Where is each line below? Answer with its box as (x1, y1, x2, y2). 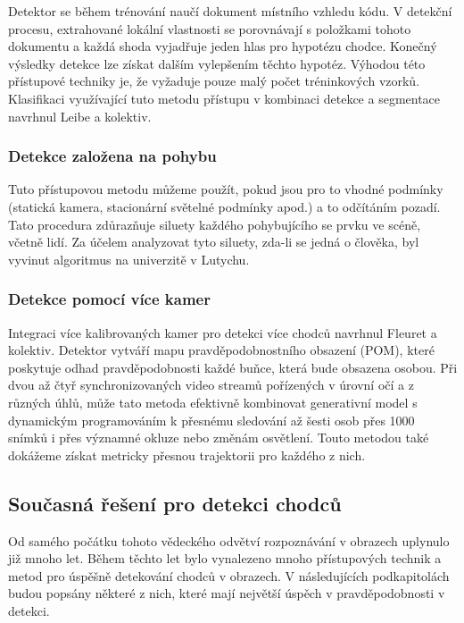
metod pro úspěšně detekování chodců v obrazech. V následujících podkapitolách (8, 566, 450, 585)
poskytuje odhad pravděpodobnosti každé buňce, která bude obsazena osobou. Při (8, 358, 458, 376)
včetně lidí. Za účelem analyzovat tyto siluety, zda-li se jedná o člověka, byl (8, 232, 419, 251)
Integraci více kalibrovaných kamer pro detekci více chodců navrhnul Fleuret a (8, 323, 437, 341)
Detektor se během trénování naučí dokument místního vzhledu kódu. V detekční (8, 2, 452, 20)
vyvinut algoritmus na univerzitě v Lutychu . (8, 249, 250, 268)
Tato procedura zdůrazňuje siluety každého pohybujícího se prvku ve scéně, (8, 215, 421, 233)
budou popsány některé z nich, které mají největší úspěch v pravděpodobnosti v (8, 584, 445, 602)
